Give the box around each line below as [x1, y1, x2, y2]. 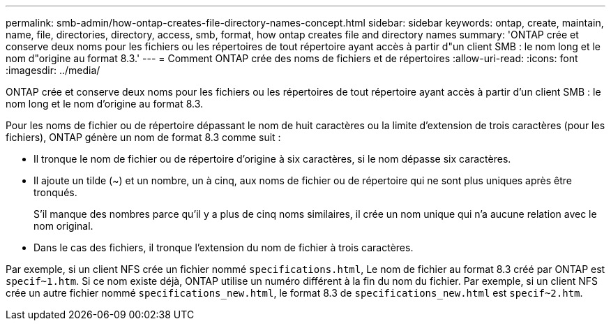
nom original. [33, 220, 93, 232]
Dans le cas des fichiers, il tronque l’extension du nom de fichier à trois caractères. [33, 242, 414, 253]
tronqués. [33, 186, 77, 198]
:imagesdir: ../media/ [6, 64, 100, 76]
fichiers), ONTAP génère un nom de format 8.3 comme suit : [6, 131, 281, 143]
